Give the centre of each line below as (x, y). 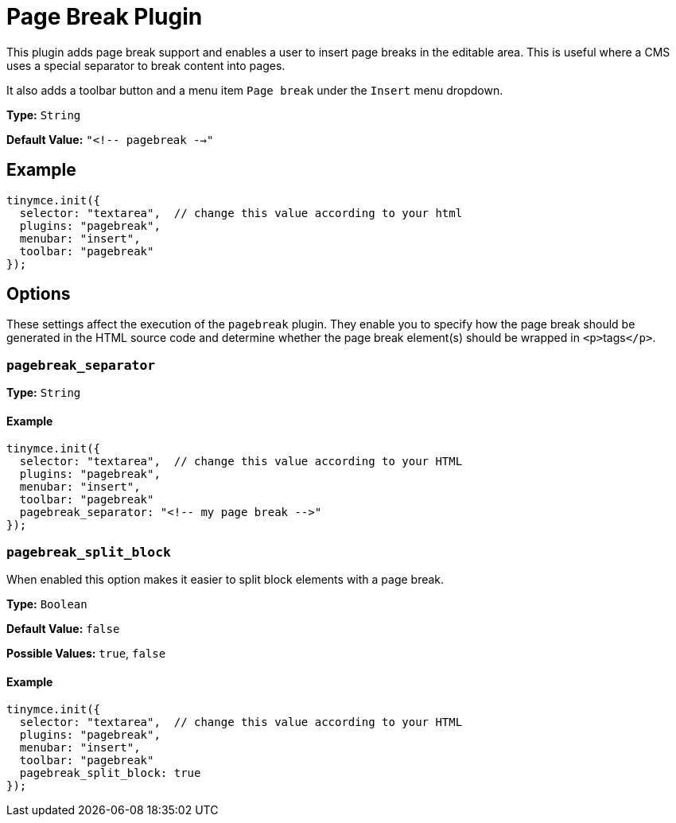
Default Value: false (63, 629)
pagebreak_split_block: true (110, 773)
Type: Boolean (47, 604)
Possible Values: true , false (86, 654)
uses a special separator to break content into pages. (146, 65)
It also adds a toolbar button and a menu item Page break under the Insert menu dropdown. (255, 90)
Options (39, 294)
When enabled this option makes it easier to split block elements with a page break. (225, 580)
